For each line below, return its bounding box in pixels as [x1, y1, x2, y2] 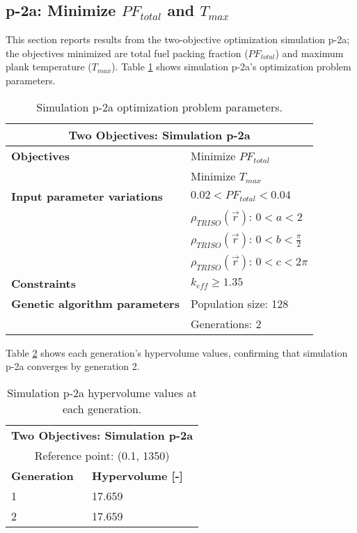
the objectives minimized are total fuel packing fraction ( [6, 45, 248, 60]
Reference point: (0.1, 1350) [34, 447, 170, 463]
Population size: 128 [190, 295, 289, 311]
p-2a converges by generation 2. [6, 359, 140, 373]
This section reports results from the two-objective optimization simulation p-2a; [6, 32, 350, 47]
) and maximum [275, 45, 344, 60]
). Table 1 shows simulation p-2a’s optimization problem [111, 59, 351, 74]
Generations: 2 [190, 315, 262, 332]
